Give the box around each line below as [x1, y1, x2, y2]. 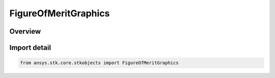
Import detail [9, 43, 51, 52]
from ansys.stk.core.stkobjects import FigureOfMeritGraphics [20, 60, 179, 66]
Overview [9, 27, 41, 36]
